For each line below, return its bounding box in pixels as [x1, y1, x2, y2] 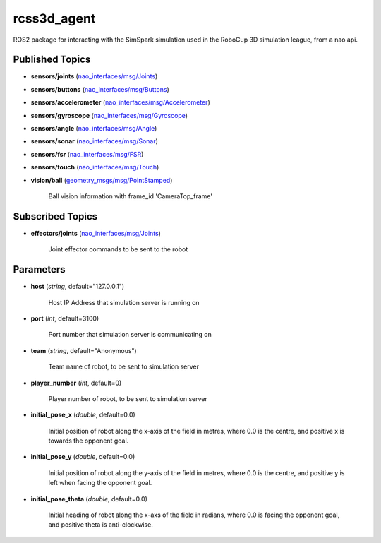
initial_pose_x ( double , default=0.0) [30, 410, 135, 419]
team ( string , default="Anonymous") [30, 346, 137, 354]
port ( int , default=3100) [30, 314, 99, 323]
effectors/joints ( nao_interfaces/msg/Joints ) [30, 229, 162, 237]
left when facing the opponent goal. [48, 479, 152, 487]
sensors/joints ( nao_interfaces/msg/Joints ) [30, 72, 158, 80]
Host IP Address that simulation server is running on [48, 298, 200, 306]
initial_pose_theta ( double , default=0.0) [30, 494, 148, 503]
